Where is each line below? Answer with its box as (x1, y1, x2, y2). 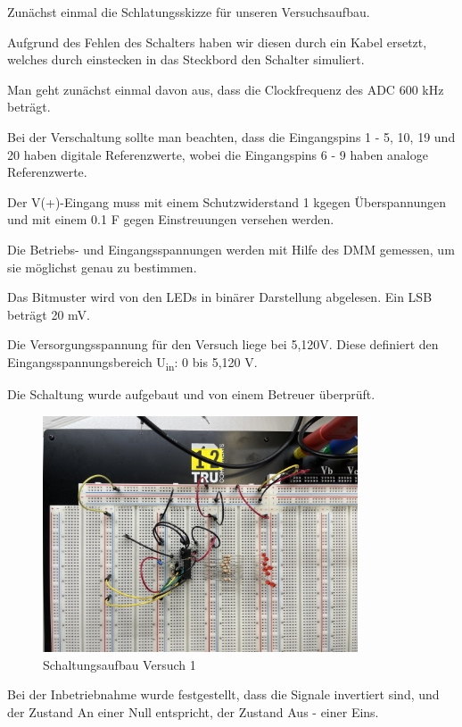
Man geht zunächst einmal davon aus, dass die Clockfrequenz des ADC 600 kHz (7, 79, 444, 98)
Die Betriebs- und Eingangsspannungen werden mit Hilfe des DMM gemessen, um (7, 239, 455, 258)
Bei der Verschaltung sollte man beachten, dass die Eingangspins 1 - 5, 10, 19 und (7, 127, 456, 146)
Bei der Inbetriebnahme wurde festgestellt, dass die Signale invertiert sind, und (7, 685, 440, 704)
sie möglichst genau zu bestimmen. (7, 257, 197, 276)
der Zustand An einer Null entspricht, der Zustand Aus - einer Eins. (7, 702, 379, 721)
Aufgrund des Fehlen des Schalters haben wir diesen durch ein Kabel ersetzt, (7, 32, 427, 51)
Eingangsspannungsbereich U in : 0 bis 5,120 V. (7, 352, 258, 373)
